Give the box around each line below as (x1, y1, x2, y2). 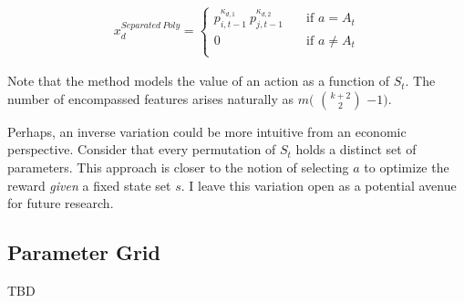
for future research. (7, 193, 114, 213)
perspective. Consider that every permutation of (7, 140, 276, 159)
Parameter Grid (7, 238, 160, 266)
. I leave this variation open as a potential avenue (180, 175, 457, 194)
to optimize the (364, 158, 449, 177)
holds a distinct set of (295, 140, 417, 159)
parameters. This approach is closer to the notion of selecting (7, 158, 349, 177)
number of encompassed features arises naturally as (7, 89, 294, 108)
